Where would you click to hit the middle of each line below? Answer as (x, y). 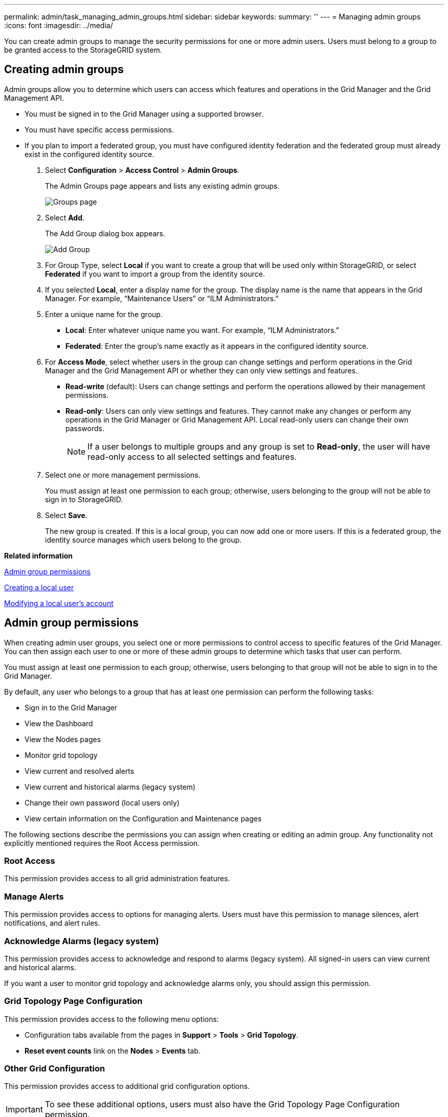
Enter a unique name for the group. (104, 314)
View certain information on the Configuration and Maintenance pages (143, 818)
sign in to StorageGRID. (84, 499)
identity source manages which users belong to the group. (143, 540)
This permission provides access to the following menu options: (111, 1019)
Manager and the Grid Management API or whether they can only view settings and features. (201, 370)
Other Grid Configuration (55, 1069)
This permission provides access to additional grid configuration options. (127, 1086)
